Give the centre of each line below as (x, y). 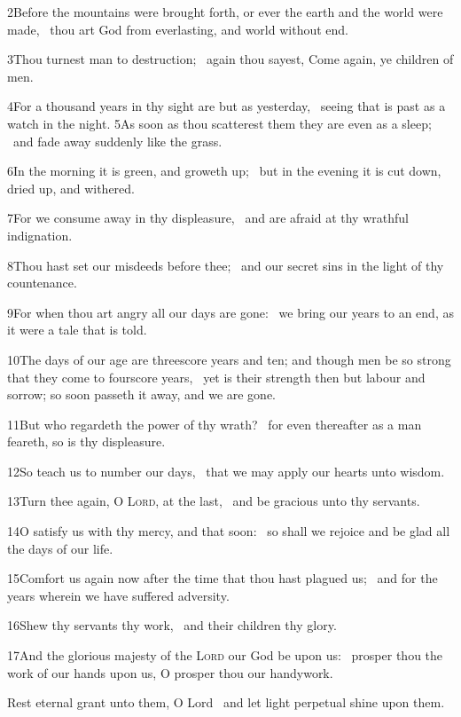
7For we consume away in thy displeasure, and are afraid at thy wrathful (208, 218)
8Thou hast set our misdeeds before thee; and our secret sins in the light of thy (226, 265)
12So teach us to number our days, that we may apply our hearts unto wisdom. (226, 471)
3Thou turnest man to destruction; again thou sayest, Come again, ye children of (230, 59)
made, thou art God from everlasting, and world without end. (178, 29)
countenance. (42, 283)
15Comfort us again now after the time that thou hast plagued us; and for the (223, 578)
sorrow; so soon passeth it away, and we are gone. (142, 394)
